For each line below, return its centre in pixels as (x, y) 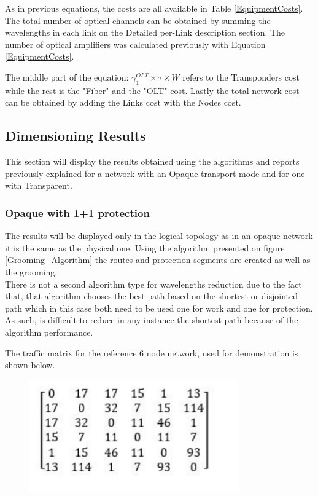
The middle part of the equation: (67, 77)
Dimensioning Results (76, 136)
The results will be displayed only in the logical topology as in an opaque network (159, 236)
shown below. (30, 365)
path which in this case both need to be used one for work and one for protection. (159, 308)
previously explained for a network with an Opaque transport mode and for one (155, 173)
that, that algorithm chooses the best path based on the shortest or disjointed (152, 296)
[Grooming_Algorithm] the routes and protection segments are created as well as (158, 260)
